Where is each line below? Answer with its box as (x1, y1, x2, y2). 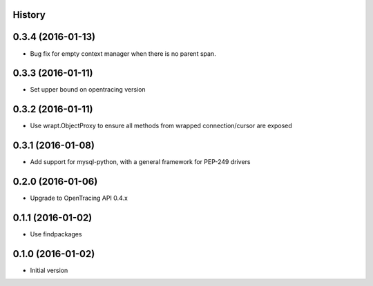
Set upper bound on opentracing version (30, 85, 146, 94)
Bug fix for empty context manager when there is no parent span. (30, 49, 217, 58)
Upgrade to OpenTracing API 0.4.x (30, 194, 128, 203)
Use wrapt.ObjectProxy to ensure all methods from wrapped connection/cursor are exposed (30, 121, 293, 130)
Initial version (30, 266, 68, 274)
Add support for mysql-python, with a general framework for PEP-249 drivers (30, 158, 251, 166)
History (12, 9, 46, 21)
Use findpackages (30, 230, 82, 238)
